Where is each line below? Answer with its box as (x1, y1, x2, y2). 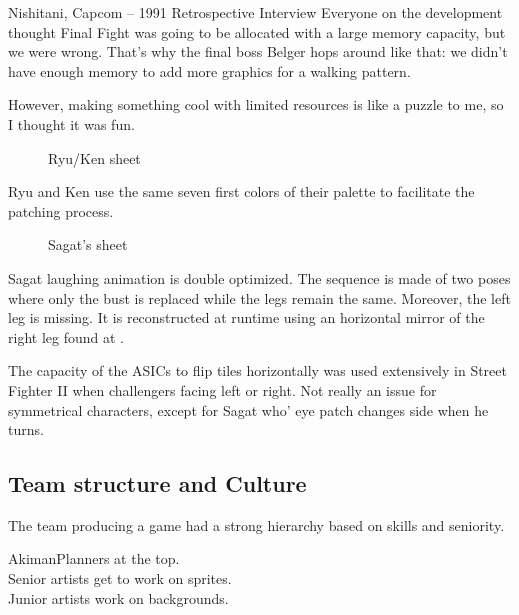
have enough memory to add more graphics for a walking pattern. (8, 60, 411, 81)
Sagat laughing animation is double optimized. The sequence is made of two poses (8, 267, 511, 288)
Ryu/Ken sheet (48, 147, 141, 168)
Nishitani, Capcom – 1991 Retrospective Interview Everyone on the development (8, 2, 503, 22)
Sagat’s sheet (48, 234, 128, 255)
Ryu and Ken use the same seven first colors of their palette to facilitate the (8, 181, 475, 202)
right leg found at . (8, 326, 124, 347)
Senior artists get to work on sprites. (8, 568, 232, 589)
